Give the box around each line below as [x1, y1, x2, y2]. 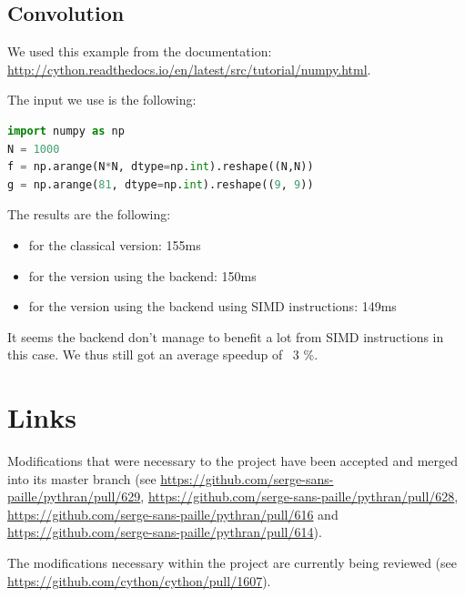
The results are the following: [7, 205, 171, 224]
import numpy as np [7, 124, 125, 137]
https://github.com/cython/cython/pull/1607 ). [7, 571, 271, 590]
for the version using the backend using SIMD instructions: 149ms [28, 297, 397, 316]
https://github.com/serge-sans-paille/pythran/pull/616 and [7, 504, 339, 523]
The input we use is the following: [7, 90, 197, 109]
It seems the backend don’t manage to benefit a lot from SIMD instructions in [7, 327, 444, 346]
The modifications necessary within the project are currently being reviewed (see [7, 553, 458, 572]
